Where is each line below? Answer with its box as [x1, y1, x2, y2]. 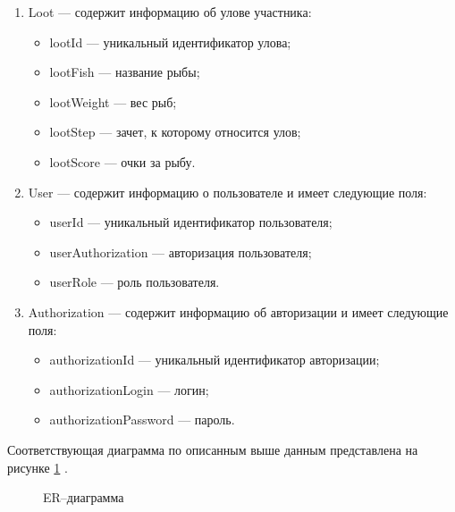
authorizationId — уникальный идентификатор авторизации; [49, 350, 380, 369]
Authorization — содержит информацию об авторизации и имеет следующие [28, 302, 449, 321]
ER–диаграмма [43, 488, 124, 507]
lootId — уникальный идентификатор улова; [49, 32, 291, 51]
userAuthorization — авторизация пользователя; [49, 242, 312, 261]
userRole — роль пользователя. [49, 273, 220, 291]
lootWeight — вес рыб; [49, 92, 177, 111]
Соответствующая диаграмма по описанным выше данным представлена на [7, 440, 418, 458]
